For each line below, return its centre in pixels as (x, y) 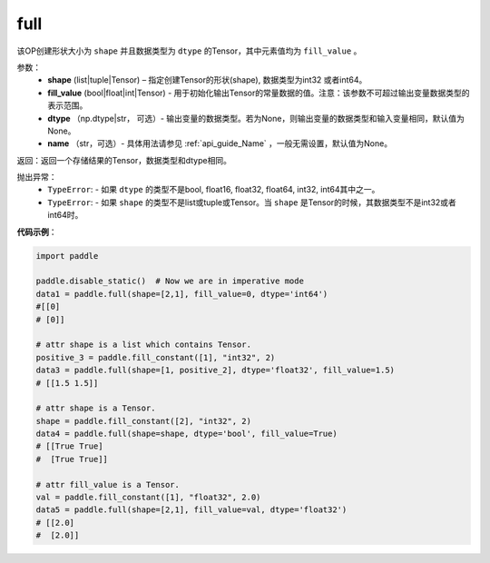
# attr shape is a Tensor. (96, 408)
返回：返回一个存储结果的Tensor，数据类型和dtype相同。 (124, 160)
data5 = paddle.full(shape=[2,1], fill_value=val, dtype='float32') (191, 510)
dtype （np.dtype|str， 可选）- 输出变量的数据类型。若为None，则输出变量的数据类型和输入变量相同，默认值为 (256, 118)
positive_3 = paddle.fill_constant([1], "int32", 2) (156, 357)
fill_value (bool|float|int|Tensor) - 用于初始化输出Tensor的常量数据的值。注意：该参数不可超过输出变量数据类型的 (259, 93)
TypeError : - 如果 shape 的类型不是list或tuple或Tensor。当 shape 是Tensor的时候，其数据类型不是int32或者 (252, 202)
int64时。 (65, 215)
